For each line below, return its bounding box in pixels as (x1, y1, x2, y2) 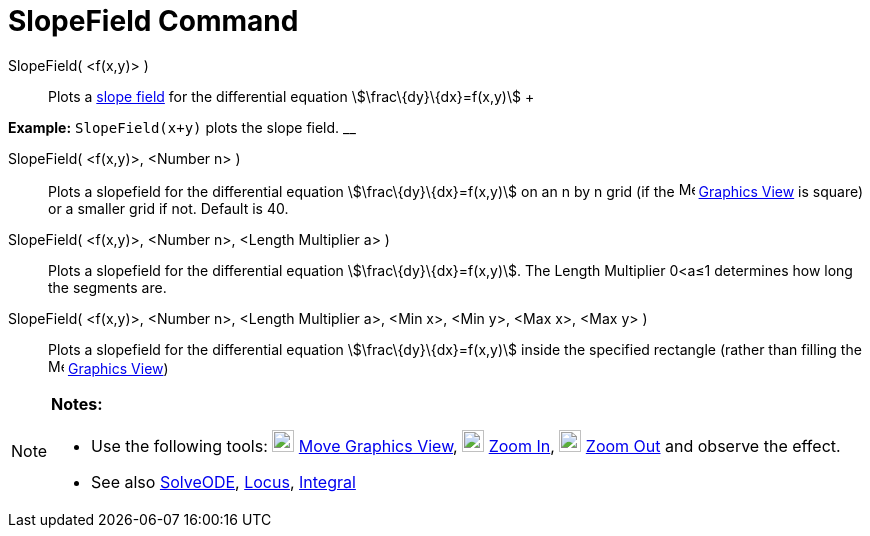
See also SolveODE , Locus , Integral (91, 471, 356, 492)
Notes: (51, 393, 103, 414)
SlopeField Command (8, 4, 299, 38)
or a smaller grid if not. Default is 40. (48, 199, 289, 217)
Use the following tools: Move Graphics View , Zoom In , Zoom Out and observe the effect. (91, 435, 841, 456)
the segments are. (48, 278, 167, 296)
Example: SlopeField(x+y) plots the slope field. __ (8, 118, 356, 136)
